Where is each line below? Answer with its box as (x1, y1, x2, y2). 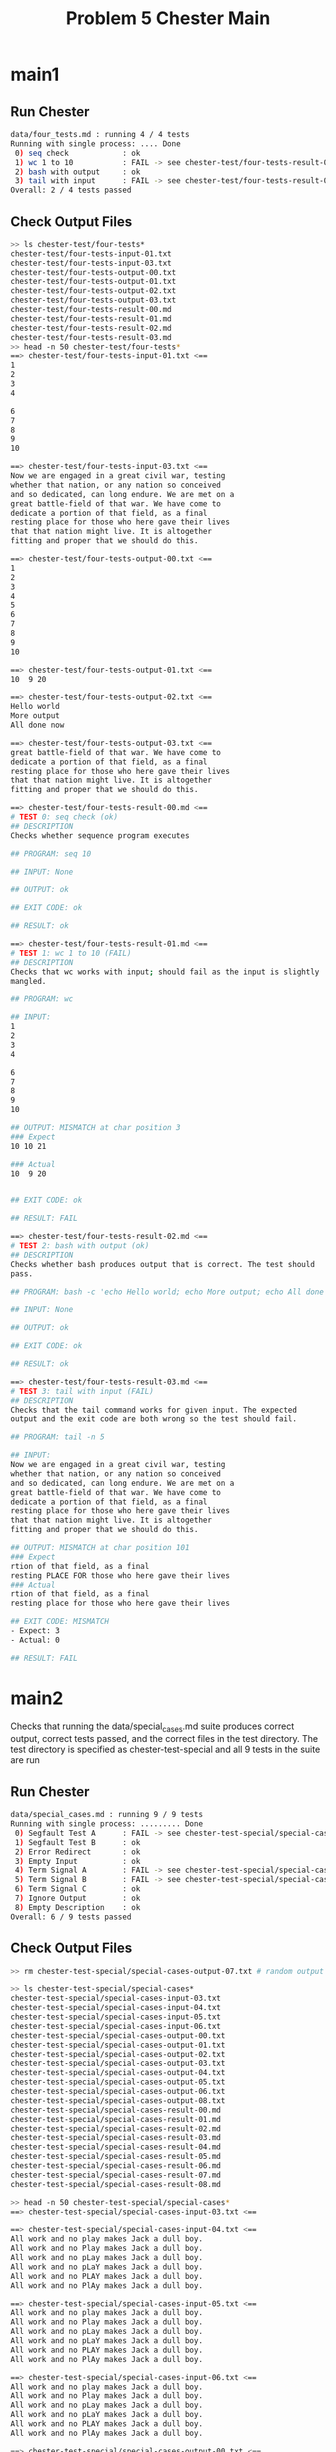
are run (10, 1754, 40, 1766)
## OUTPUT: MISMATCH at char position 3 (10, 1123, 182, 1133)
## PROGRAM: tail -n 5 (10, 1432, 105, 1442)
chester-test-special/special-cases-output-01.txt (10, 2040, 226, 2050)
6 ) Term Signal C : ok (14, 1884, 141, 1894)
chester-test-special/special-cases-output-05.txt (10, 2077, 226, 2087)
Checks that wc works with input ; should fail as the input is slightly (10, 967, 320, 977)
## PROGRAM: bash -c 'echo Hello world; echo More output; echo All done (10, 1287, 325, 1297)
